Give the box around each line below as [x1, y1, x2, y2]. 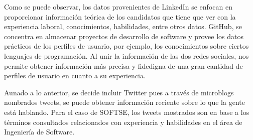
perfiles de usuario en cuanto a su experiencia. [4, 70, 146, 81]
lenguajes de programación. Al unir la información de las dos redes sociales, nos [4, 50, 249, 61]
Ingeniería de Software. [4, 126, 75, 137]
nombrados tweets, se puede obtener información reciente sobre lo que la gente [4, 97, 245, 107]
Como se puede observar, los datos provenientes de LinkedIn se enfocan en [4, 2, 232, 12]
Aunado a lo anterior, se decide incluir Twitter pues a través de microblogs [4, 87, 234, 97]
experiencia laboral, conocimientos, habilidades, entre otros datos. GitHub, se [4, 21, 242, 32]
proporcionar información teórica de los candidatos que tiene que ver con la [4, 11, 236, 22]
